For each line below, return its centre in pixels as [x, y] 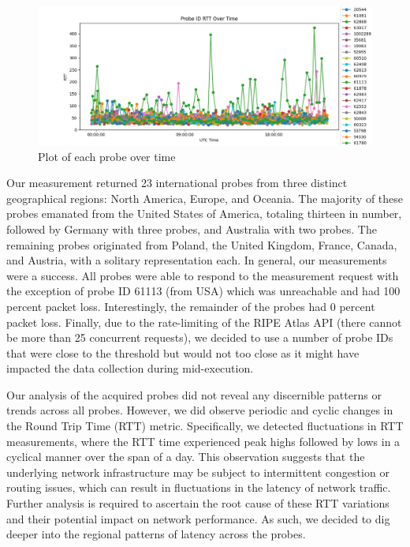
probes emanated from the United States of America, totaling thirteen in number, [204, 214]
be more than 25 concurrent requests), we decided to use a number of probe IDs [200, 337]
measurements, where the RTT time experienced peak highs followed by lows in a [203, 441]
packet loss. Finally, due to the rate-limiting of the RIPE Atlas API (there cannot [204, 322]
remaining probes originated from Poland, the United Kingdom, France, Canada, [202, 244]
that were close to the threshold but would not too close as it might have [183, 352]
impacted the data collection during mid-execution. [130, 368]
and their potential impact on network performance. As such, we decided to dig [198, 518]
